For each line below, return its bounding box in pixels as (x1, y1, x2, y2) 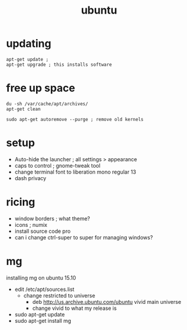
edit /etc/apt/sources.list (14, 286, 75, 293)
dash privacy (14, 174, 47, 181)
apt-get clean (6, 106, 41, 112)
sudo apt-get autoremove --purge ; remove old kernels (6, 116, 144, 122)
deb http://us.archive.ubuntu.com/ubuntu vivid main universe (32, 298, 182, 305)
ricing (6, 196, 35, 209)
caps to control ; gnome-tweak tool (14, 162, 101, 169)
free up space (6, 81, 76, 95)
